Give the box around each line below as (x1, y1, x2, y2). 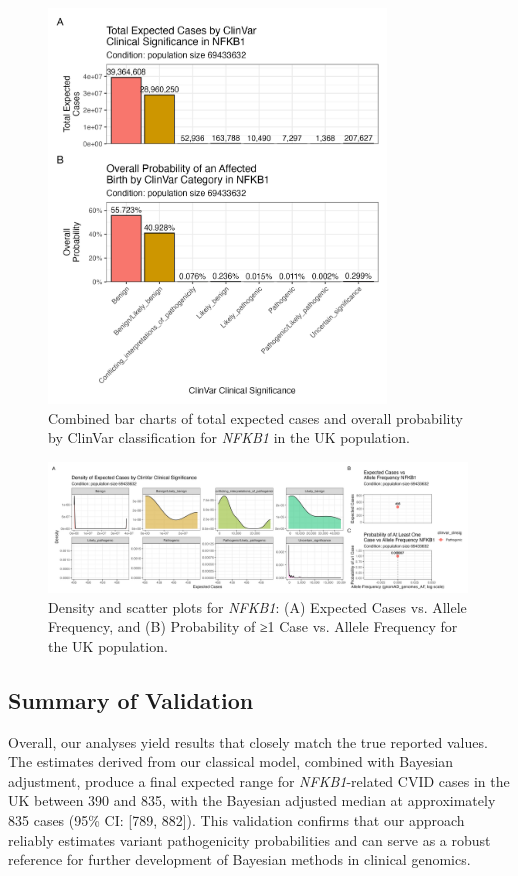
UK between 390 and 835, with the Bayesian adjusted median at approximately (8, 790, 496, 811)
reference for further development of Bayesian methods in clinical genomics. (8, 849, 471, 870)
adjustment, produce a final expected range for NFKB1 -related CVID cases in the (8, 770, 510, 791)
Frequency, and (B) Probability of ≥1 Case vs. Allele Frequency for (48, 616, 458, 637)
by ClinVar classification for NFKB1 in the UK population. (48, 427, 410, 448)
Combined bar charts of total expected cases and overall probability (48, 407, 463, 428)
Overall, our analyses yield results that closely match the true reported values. (8, 731, 488, 752)
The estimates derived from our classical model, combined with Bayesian (8, 751, 454, 772)
